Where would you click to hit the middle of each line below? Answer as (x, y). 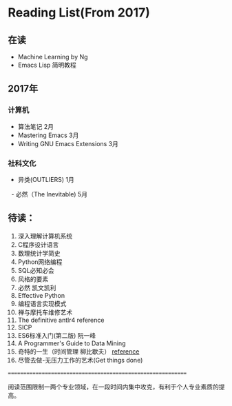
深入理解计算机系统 (45, 236)
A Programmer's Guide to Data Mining (72, 343)
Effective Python (41, 295)
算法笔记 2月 (36, 126)
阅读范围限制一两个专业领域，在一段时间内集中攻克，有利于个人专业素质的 (113, 387)
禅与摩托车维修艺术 (45, 312)
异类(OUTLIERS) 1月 (46, 179)
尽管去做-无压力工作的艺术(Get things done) (80, 360)
